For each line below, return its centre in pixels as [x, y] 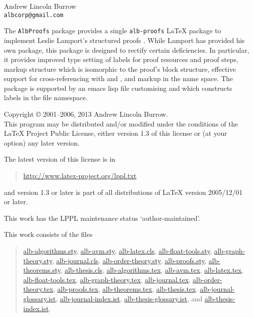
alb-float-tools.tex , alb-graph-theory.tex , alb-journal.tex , [107, 279]
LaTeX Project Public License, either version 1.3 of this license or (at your [116, 133]
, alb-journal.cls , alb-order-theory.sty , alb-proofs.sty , [129, 260]
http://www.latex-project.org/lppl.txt [80, 176]
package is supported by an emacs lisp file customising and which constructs [118, 88]
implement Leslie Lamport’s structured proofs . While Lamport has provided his [124, 40]
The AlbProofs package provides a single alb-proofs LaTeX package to [113, 31]
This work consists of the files [48, 234]
